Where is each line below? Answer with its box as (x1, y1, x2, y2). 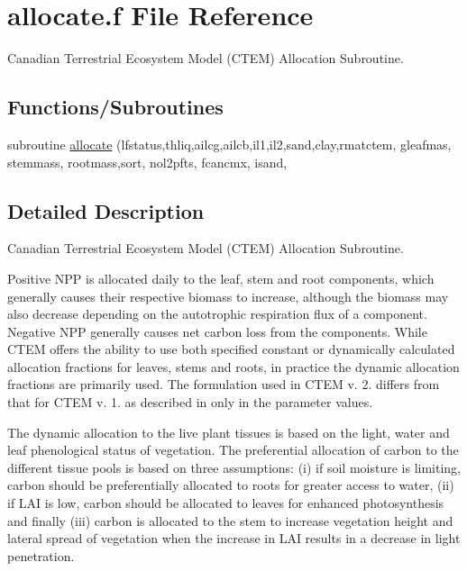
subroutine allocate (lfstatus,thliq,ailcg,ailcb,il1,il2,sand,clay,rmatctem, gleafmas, (7, 134, 452, 153)
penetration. (7, 546, 75, 565)
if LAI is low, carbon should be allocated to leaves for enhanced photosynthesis (7, 494, 444, 512)
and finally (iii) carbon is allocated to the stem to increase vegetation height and (7, 511, 453, 530)
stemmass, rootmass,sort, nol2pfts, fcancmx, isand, (7, 152, 288, 171)
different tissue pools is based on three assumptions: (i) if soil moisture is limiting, (7, 458, 462, 476)
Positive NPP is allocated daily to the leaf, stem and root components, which (7, 268, 435, 287)
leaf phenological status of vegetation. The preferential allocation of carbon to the (7, 440, 459, 459)
